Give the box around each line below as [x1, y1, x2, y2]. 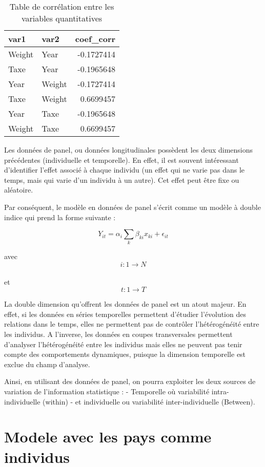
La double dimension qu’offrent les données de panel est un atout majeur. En [4, 299, 247, 309]
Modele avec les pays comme [4, 426, 212, 447]
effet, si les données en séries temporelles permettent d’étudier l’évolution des [4, 308, 246, 319]
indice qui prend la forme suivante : [4, 211, 116, 222]
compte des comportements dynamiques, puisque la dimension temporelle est [4, 349, 246, 359]
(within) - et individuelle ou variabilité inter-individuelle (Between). [43, 396, 255, 407]
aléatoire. [4, 184, 33, 195]
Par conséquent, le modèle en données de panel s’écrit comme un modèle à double [4, 201, 261, 212]
